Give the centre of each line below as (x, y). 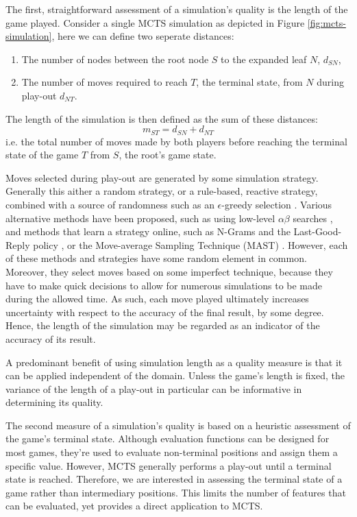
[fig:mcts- (327, 22)
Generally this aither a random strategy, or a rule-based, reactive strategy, (162, 191)
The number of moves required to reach (104, 82)
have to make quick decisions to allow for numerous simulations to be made (164, 285)
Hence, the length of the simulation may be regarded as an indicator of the (163, 325)
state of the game (42, 155)
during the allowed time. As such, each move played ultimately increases (157, 299)
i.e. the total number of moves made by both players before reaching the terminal (176, 141)
